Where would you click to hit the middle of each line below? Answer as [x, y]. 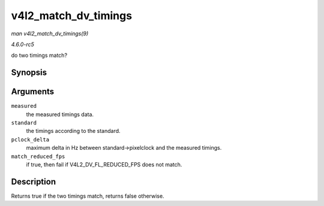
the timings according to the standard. [73, 131]
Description [34, 182]
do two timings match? [39, 55]
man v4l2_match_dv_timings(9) [50, 34]
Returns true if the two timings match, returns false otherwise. [88, 196]
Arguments [33, 92]
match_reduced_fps [38, 156]
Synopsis [29, 73]
